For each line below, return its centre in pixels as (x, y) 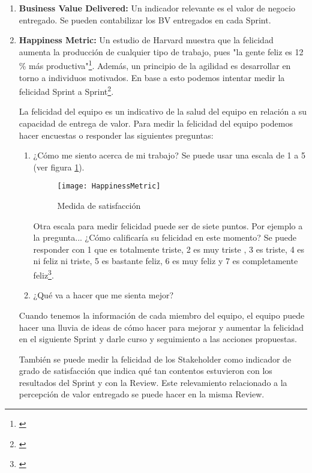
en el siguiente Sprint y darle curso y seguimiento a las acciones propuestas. (158, 339)
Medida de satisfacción (99, 206)
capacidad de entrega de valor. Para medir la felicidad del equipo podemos (156, 123)
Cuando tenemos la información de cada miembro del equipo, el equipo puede (162, 315)
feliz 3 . (43, 274)
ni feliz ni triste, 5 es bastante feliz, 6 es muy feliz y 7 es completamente (166, 261)
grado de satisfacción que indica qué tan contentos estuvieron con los (145, 371)
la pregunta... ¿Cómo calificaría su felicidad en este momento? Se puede (165, 237)
